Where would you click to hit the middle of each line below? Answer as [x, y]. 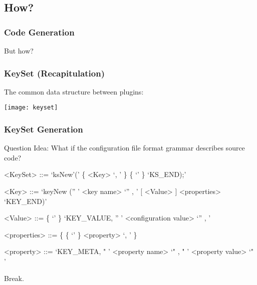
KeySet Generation [44, 129]
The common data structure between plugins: [74, 91]
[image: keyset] [31, 108]
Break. [14, 278]
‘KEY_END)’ [26, 201]
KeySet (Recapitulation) [55, 73]
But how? [19, 50]
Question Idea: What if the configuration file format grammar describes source [124, 148]
